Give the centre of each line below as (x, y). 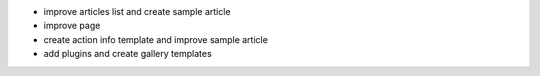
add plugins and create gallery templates (127, 54)
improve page (72, 26)
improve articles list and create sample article (137, 11)
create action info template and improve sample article (156, 39)
